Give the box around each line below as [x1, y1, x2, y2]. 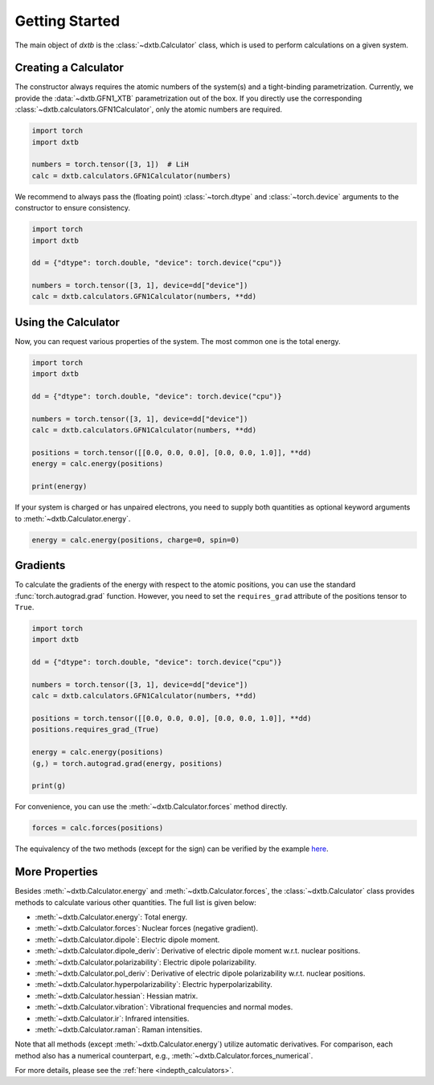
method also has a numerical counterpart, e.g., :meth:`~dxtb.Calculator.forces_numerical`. [14, 1050, 313, 1060]
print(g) [31, 781, 67, 791]
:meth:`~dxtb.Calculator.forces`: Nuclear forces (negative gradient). [35, 923, 259, 933]
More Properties [14, 865, 98, 879]
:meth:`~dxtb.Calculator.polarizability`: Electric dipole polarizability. [35, 957, 257, 967]
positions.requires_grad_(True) [31, 725, 160, 735]
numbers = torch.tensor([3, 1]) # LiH [31, 160, 189, 169]
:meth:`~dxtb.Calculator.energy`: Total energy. [35, 912, 188, 922]
